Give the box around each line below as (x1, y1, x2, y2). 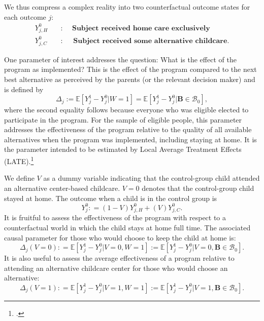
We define (4, 173, 35, 183)
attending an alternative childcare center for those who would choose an (4, 262, 228, 273)
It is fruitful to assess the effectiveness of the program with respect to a (4, 212, 226, 223)
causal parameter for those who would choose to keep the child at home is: (4, 232, 236, 243)
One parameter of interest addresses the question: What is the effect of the (4, 54, 237, 64)
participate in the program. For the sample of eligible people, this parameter (4, 114, 242, 125)
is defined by (4, 84, 44, 94)
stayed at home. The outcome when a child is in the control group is (4, 192, 217, 203)
